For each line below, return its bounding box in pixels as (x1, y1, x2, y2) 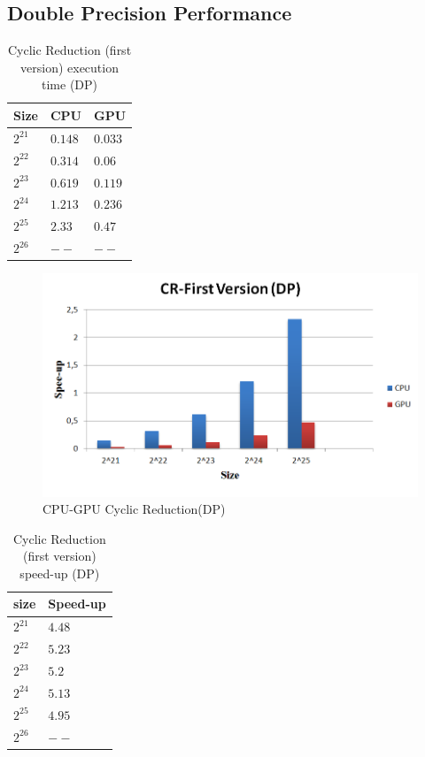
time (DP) (42, 75, 98, 94)
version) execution (20, 57, 119, 76)
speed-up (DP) (19, 563, 100, 582)
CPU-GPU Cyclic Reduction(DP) (42, 500, 226, 518)
